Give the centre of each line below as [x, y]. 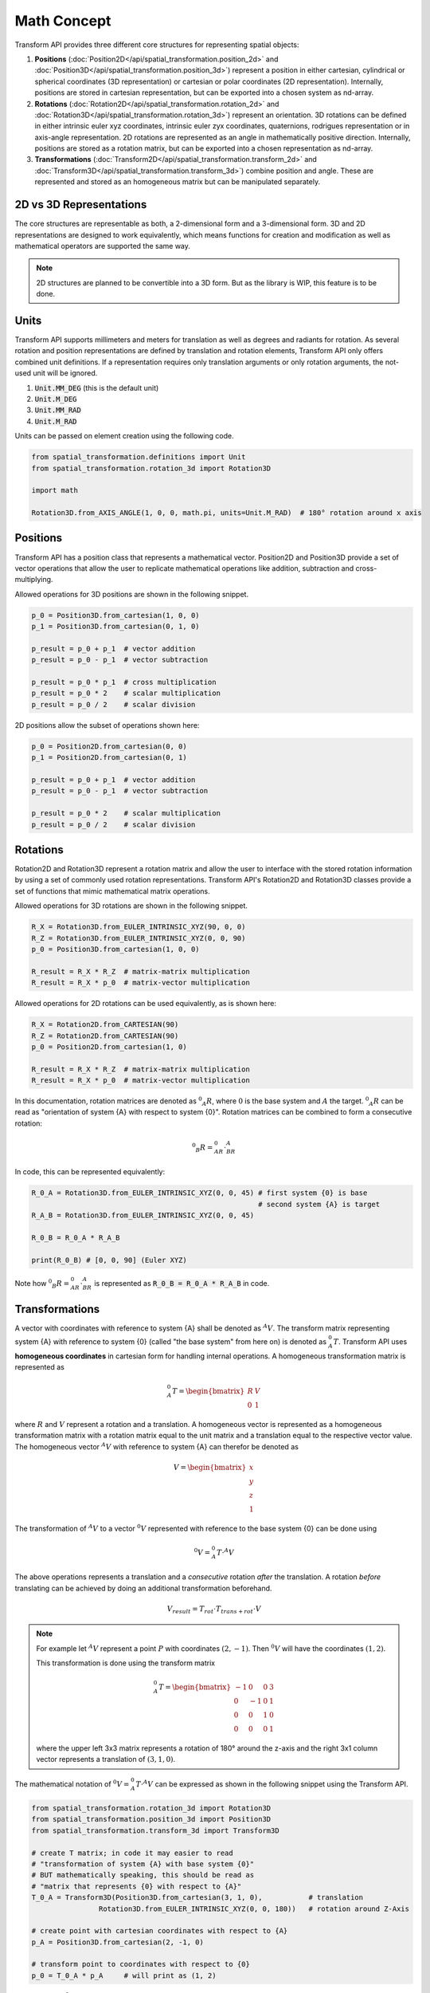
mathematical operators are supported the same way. [103, 246]
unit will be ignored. [65, 373]
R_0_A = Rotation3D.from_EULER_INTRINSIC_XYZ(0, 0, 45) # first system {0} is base [199, 1193]
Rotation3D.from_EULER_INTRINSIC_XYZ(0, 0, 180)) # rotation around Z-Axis [254, 1908]
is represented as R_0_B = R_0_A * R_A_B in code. [182, 1283]
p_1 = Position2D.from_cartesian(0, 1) [109, 758]
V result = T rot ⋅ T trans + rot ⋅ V [214, 1610]
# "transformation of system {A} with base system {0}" [143, 1864]
